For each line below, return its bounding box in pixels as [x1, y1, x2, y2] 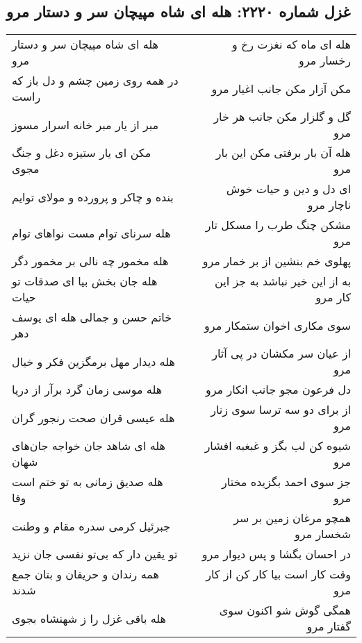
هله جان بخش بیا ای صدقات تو [12, 273, 158, 290]
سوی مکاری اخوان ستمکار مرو [204, 317, 351, 333]
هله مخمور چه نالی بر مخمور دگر [12, 253, 169, 269]
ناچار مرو [307, 197, 351, 213]
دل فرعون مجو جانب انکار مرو [206, 381, 351, 398]
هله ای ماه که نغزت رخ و [231, 36, 351, 53]
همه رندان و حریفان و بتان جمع [12, 566, 159, 583]
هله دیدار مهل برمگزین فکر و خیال [12, 353, 175, 369]
